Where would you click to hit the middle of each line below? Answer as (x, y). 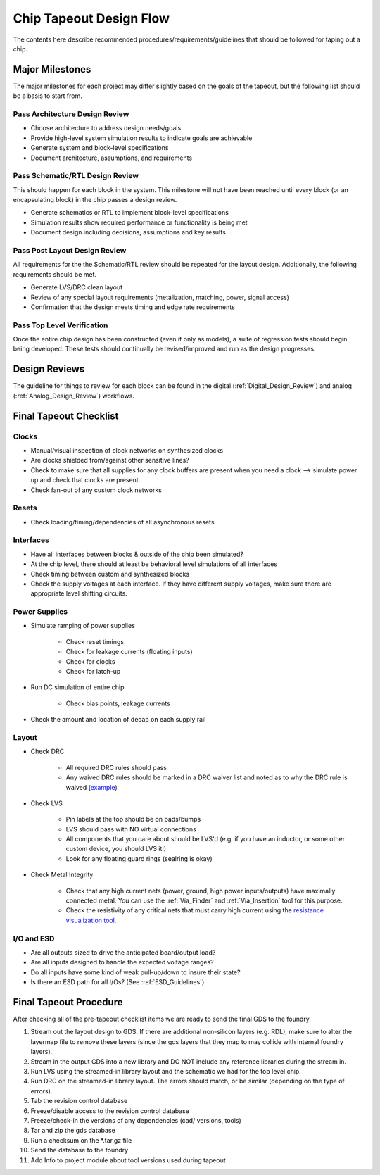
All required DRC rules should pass (116, 767)
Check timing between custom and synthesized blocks (110, 574)
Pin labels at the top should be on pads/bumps (133, 819)
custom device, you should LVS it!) (116, 849)
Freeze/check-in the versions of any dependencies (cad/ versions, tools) (136, 1120)
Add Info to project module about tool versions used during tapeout (128, 1160)
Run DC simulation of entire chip (77, 687)
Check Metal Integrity (62, 875)
